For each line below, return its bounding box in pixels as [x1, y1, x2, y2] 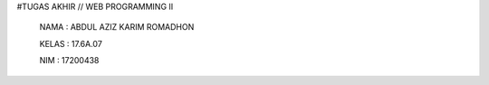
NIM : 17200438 [39, 55, 100, 66]
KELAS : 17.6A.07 [39, 38, 103, 49]
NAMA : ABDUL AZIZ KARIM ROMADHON [39, 22, 195, 33]
